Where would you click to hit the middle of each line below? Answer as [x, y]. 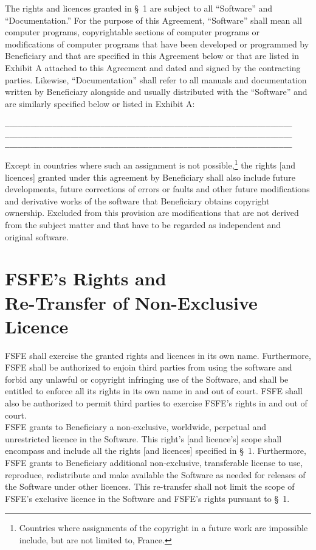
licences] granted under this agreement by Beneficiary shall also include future [150, 177]
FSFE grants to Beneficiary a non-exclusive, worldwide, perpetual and [136, 427]
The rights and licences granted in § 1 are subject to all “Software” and [139, 8]
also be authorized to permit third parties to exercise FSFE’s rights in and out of [156, 403]
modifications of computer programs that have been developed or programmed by [157, 44]
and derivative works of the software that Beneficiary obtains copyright [137, 200]
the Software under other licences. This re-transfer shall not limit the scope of [150, 486]
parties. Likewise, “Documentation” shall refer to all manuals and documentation [156, 79]
